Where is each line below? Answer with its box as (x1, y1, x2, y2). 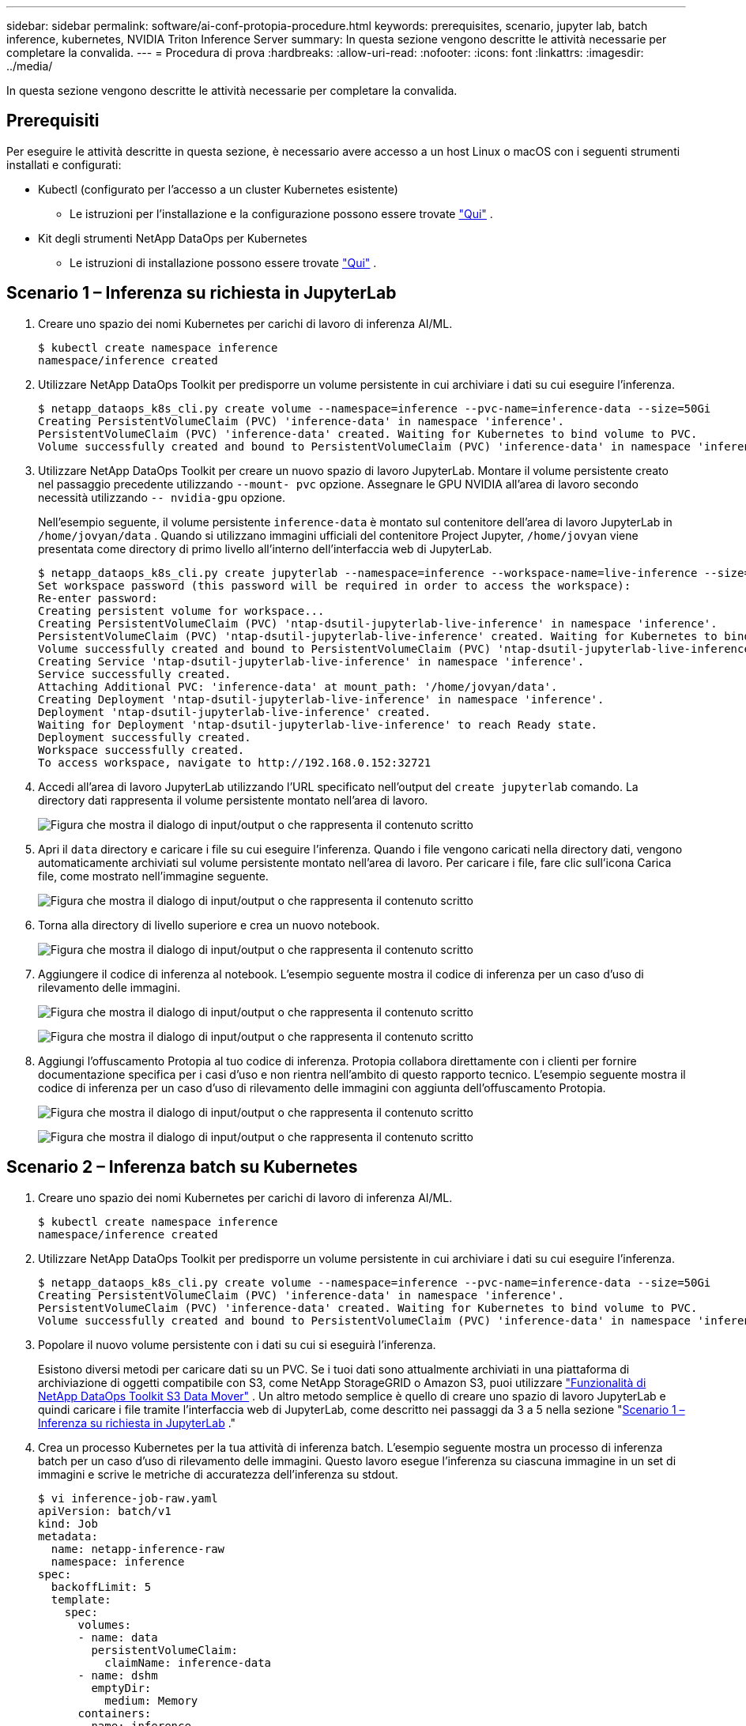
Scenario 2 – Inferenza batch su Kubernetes (6, 1157, 358, 1178)
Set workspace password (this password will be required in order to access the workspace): (38, 578, 631, 592)
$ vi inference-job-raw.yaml (38, 1491, 218, 1505)
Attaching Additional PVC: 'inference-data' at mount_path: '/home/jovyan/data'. (38, 680, 558, 693)
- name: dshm (77, 1668, 158, 1682)
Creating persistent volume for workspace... (38, 604, 325, 617)
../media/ (6, 59, 53, 73)
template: (51, 1592, 111, 1606)
